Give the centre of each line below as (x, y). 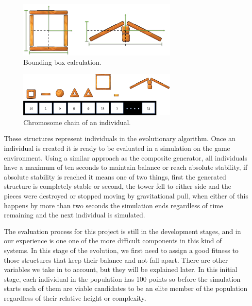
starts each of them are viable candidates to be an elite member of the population (126, 288)
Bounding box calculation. (62, 62)
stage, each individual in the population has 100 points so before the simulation (122, 279)
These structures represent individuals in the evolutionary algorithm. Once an (120, 138)
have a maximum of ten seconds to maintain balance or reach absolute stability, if (126, 167)
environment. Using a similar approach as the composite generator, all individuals (126, 157)
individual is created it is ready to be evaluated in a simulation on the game (117, 148)
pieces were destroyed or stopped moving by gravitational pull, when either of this (126, 195)
